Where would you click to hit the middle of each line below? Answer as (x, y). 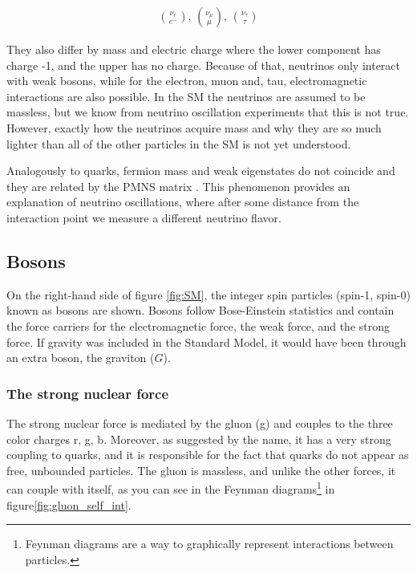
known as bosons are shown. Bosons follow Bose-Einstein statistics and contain (200, 310)
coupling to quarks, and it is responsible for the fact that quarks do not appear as (208, 455)
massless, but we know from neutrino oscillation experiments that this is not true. (208, 112)
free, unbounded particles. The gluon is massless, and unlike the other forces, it (201, 470)
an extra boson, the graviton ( (81, 358)
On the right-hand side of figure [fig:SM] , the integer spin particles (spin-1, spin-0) (208, 294)
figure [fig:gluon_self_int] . (69, 504)
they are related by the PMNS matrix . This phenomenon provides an (178, 186)
